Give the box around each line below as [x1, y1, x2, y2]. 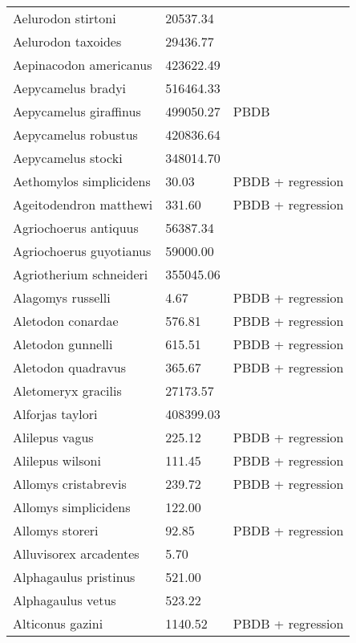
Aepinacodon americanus [13, 55, 152, 74]
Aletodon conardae [13, 311, 119, 330]
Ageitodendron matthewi [13, 195, 153, 214]
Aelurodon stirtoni [13, 9, 116, 27]
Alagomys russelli [13, 288, 111, 307]
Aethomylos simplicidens [13, 172, 151, 190]
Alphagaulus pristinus [13, 568, 136, 586]
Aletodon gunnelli [13, 335, 113, 353]
